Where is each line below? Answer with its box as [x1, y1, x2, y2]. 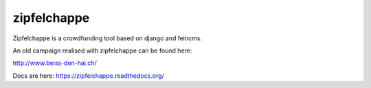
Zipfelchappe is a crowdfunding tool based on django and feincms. [12, 34, 203, 42]
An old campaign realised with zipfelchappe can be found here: [12, 46, 192, 55]
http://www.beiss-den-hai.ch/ [12, 59, 98, 68]
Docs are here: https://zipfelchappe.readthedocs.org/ [12, 72, 164, 80]
